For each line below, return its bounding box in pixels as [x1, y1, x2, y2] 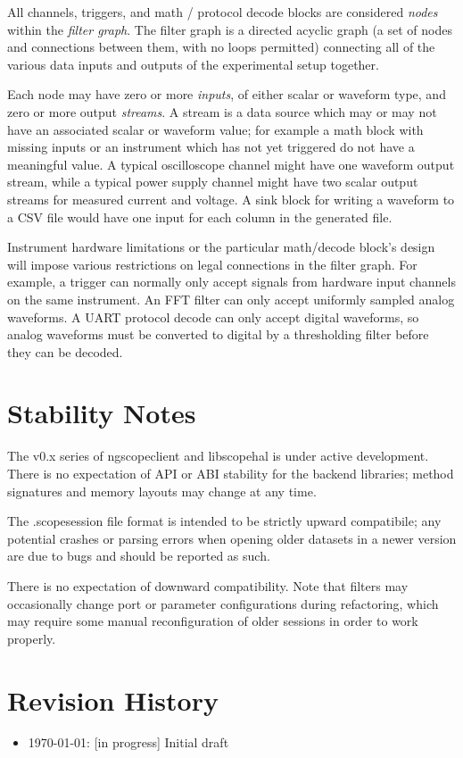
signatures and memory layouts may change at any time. [7, 481, 317, 500]
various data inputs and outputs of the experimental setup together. [7, 54, 379, 73]
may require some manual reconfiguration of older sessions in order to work [7, 612, 418, 630]
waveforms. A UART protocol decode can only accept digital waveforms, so [7, 307, 419, 326]
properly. [7, 629, 56, 647]
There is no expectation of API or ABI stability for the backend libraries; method [7, 464, 454, 482]
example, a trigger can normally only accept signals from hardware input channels [7, 272, 456, 291]
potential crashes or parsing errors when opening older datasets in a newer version [7, 529, 457, 547]
